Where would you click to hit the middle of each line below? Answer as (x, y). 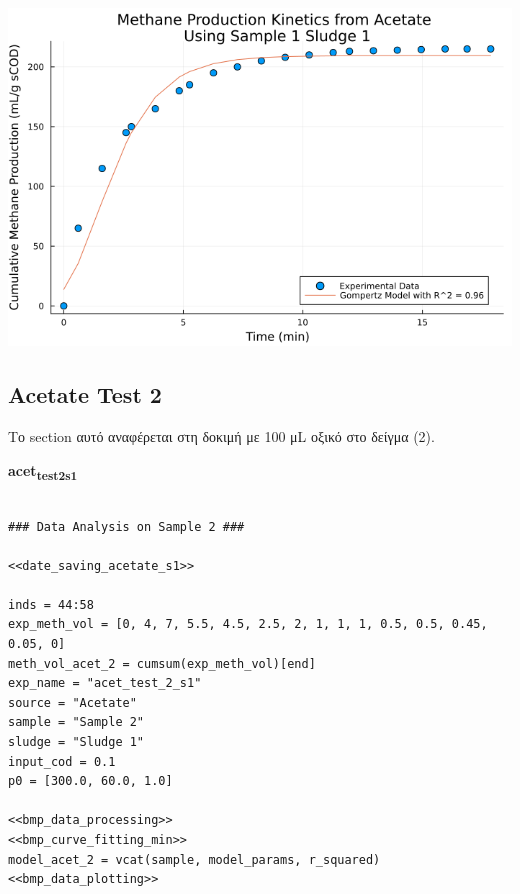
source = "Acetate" (72, 702)
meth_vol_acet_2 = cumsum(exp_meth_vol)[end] (162, 663)
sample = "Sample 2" (76, 722)
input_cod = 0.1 (62, 761)
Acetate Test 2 (85, 394)
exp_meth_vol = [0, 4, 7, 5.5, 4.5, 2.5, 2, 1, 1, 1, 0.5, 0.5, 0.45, (248, 624)
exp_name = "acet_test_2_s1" (105, 683)
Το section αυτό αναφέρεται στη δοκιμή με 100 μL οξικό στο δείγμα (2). (221, 436)
